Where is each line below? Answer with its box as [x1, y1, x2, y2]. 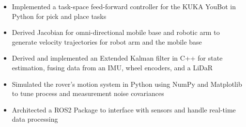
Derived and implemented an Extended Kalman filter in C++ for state [12, 53, 223, 63]
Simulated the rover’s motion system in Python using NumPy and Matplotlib [12, 79, 242, 89]
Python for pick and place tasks [12, 11, 107, 21]
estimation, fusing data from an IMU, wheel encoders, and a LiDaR [12, 62, 213, 72]
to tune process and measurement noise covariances [12, 88, 164, 98]
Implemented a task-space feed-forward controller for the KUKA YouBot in [12, 1, 236, 11]
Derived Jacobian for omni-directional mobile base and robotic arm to [12, 27, 220, 37]
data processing [12, 114, 58, 124]
